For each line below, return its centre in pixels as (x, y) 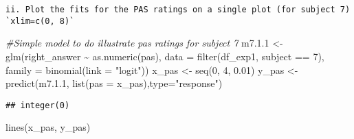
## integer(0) (38, 105)
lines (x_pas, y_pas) (48, 127)
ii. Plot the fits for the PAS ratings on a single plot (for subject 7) (178, 10)
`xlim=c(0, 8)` (40, 21)
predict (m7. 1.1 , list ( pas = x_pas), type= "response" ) (114, 83)
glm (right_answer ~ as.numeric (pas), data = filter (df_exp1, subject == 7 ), (165, 56)
